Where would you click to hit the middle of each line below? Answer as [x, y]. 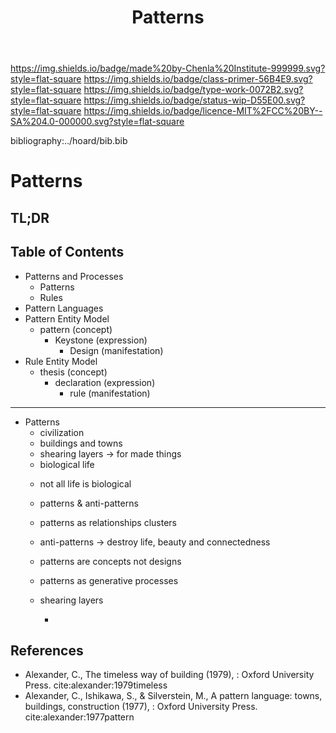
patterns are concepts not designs [110, 561]
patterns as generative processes [109, 580]
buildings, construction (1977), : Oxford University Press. [141, 707]
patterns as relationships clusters [108, 522]
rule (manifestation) [110, 393]
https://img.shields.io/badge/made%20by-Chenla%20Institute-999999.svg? [168, 68]
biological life [67, 464]
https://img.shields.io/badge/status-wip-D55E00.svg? [194, 100]
